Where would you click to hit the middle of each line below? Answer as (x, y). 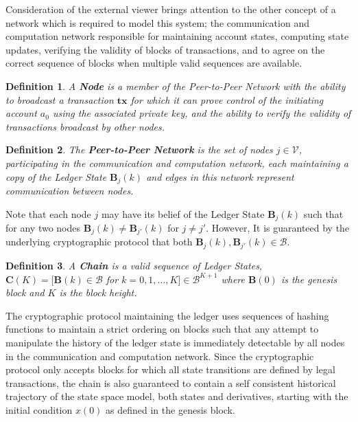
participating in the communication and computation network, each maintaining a (177, 163)
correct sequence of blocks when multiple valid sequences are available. (154, 63)
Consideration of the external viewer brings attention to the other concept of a (171, 9)
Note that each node (48, 213)
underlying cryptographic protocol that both (99, 242)
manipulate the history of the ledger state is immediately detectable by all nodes (175, 342)
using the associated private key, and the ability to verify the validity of (202, 113)
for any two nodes (43, 228)
